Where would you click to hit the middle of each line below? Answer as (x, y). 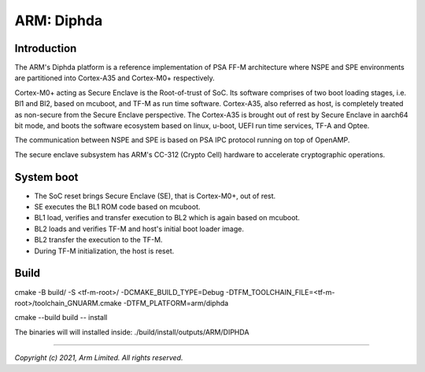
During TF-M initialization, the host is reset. (104, 251)
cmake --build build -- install (61, 318)
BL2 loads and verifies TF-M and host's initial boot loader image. (139, 229)
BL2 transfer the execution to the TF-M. (98, 240)
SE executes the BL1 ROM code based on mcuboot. (117, 207)
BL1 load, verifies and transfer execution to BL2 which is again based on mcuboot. (167, 218)
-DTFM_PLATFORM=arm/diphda (176, 303)
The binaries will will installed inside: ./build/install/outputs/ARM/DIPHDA (132, 332)
